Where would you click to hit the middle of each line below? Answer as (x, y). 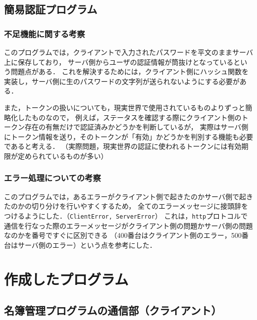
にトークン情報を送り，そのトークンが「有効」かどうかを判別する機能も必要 (129, 136)
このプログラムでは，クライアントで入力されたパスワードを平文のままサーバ (128, 52)
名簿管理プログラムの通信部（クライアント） (113, 310)
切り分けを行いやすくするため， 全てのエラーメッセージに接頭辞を (140, 206)
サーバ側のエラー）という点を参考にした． (87, 245)
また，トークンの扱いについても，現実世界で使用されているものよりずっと (125, 107)
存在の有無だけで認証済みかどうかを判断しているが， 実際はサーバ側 (136, 127)
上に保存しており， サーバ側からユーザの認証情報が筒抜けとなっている (119, 62)
